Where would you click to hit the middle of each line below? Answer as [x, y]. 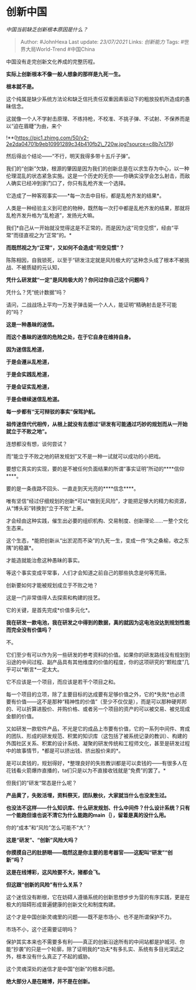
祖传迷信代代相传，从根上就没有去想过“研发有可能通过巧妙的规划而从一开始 [97, 424]
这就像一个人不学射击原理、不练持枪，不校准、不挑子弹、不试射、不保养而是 [98, 118]
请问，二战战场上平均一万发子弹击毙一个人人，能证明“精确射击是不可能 [92, 305]
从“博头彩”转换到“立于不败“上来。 [46, 508]
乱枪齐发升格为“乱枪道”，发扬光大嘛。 [52, 215]
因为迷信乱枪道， [27, 349]
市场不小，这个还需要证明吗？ [42, 929]
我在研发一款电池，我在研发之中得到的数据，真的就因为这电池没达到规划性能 [98, 622]
